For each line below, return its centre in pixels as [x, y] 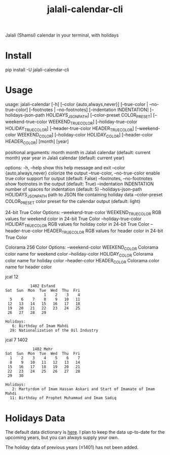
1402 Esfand [43, 286]
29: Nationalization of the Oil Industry [54, 331]
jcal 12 [12, 277]
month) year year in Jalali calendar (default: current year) [65, 158]
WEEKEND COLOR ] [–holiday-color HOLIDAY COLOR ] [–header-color [85, 135]
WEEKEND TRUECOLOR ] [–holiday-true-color [93, 122]
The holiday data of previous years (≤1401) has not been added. [72, 447]
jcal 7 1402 [16, 340]
